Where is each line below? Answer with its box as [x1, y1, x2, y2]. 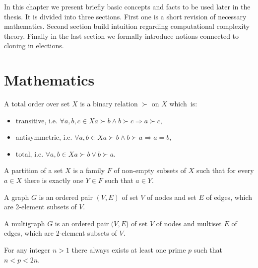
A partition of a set [4, 165, 63, 176]
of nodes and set [147, 191, 196, 202]
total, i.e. [15, 148, 44, 159]
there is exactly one [24, 175, 83, 185]
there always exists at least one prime [71, 245, 186, 255]
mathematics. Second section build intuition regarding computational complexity [4, 21, 250, 31]
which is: [169, 98, 197, 109]
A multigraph [4, 218, 45, 228]
